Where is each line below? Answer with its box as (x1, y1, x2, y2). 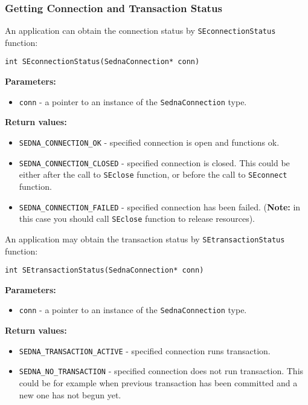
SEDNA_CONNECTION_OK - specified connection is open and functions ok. (19, 135, 280, 148)
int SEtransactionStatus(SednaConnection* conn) (5, 266, 204, 275)
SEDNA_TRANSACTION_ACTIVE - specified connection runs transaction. (19, 344, 271, 357)
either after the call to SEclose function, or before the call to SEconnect (19, 168, 287, 181)
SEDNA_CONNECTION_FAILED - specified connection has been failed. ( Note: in (19, 200, 301, 213)
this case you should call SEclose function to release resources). (19, 212, 255, 225)
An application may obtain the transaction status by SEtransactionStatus (5, 232, 285, 245)
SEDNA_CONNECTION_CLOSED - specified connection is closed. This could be (19, 156, 290, 169)
